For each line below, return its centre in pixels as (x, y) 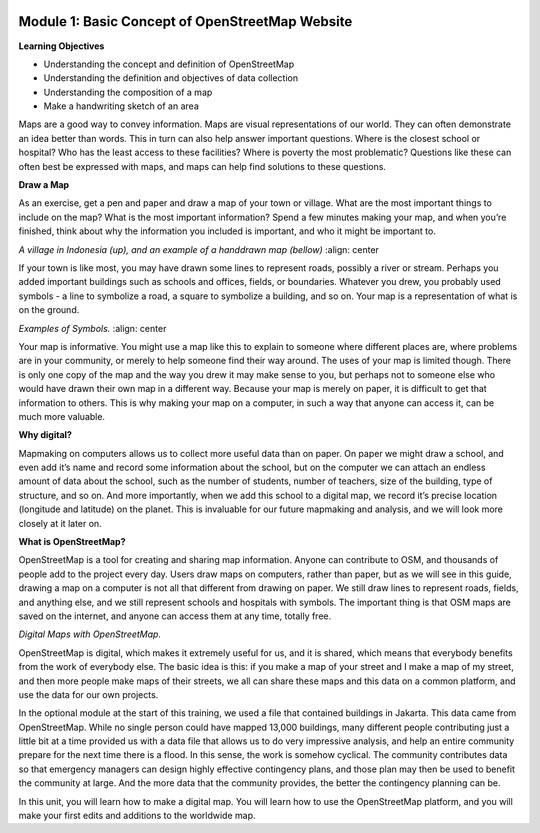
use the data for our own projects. (88, 694)
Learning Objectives (61, 46)
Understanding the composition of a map (128, 92)
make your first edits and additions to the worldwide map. (137, 816)
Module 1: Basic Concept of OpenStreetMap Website (185, 21)
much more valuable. (61, 416)
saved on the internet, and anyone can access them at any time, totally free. (175, 616)
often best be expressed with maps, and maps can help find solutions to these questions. (202, 166)
